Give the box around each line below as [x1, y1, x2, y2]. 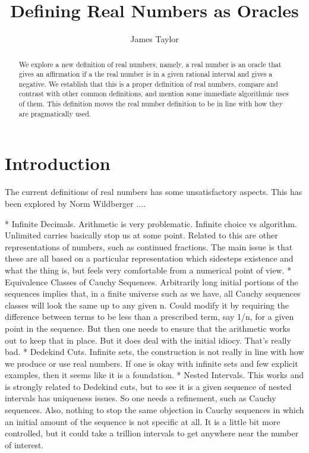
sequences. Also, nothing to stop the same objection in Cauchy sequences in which [5, 404, 304, 416]
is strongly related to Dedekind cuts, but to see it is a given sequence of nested [5, 380, 292, 392]
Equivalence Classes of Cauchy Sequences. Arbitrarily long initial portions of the [5, 275, 298, 288]
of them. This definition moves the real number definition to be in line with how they [18, 99, 283, 109]
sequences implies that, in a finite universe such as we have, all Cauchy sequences [5, 287, 301, 300]
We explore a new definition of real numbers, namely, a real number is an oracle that [18, 59, 282, 69]
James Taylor [130, 33, 179, 45]
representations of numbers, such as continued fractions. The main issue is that [5, 240, 293, 253]
